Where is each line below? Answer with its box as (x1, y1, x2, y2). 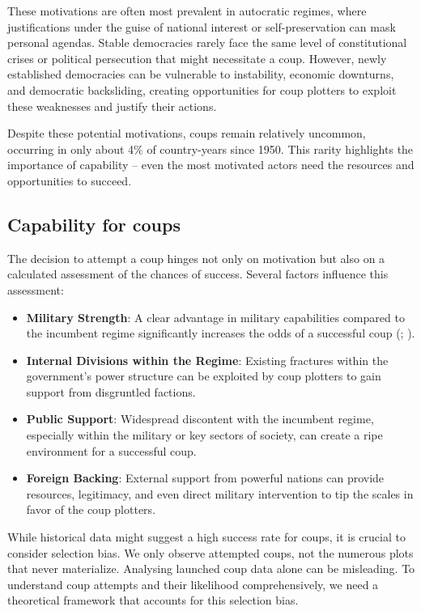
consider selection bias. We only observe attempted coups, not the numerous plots (7, 544, 414, 561)
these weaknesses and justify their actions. (7, 97, 217, 114)
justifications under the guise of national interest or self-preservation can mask (7, 18, 396, 35)
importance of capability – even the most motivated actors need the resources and (7, 156, 415, 173)
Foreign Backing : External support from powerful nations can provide (26, 469, 385, 486)
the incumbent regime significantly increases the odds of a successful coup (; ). (26, 325, 415, 342)
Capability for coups (7, 211, 181, 236)
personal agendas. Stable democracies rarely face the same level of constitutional (7, 34, 407, 51)
